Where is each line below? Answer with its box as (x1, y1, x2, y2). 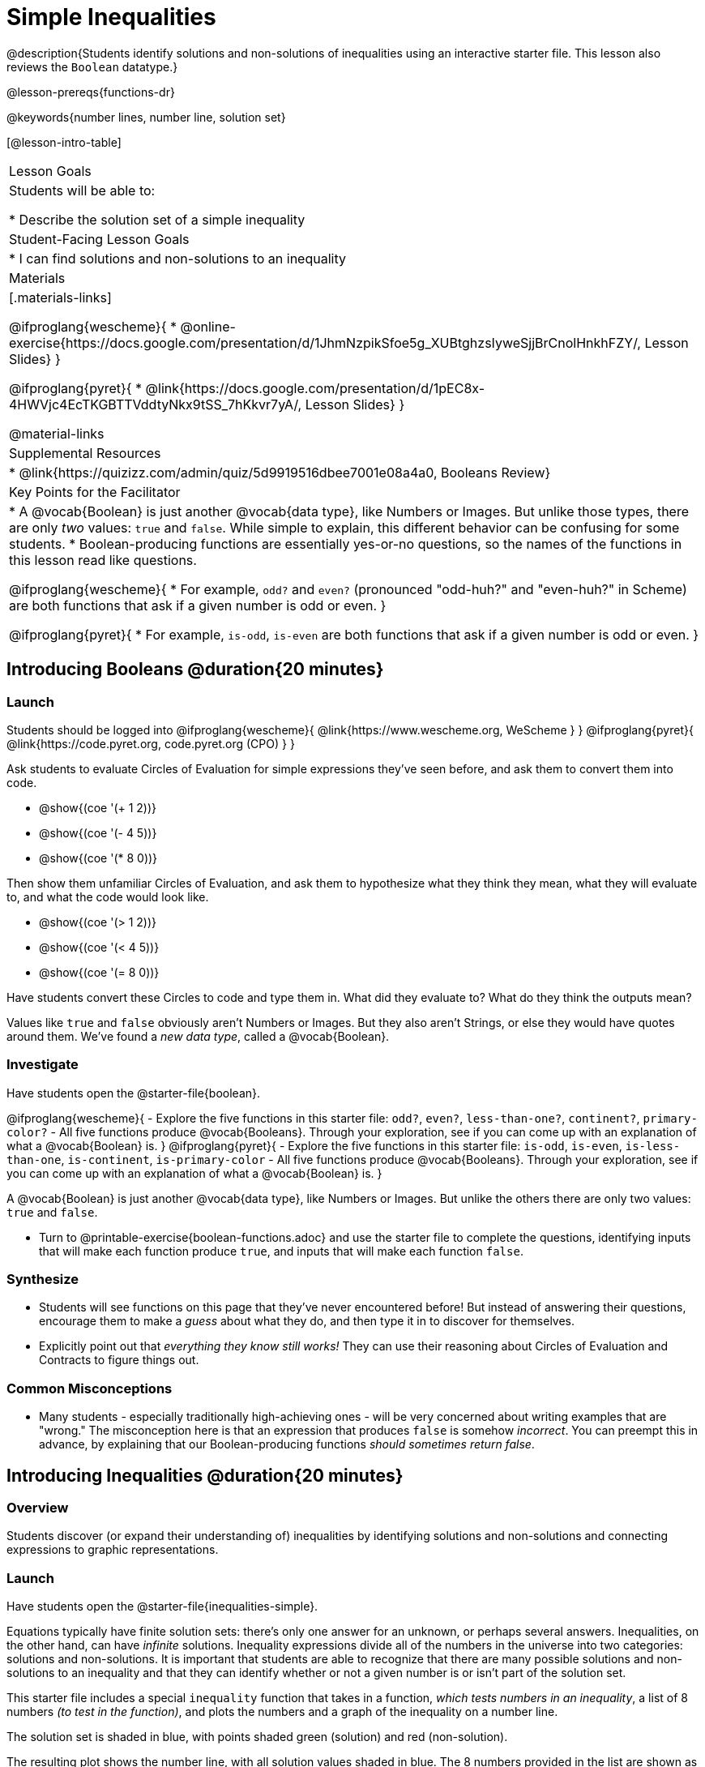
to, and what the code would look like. (6, 889, 209, 904)
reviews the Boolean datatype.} (6, 59, 178, 74)
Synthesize (6, 1271, 79, 1288)
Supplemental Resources (9, 444, 161, 461)
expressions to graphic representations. (6, 1542, 219, 1557)
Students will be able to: (9, 182, 156, 199)
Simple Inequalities (6, 3, 216, 31)
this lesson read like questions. (9, 551, 197, 568)
